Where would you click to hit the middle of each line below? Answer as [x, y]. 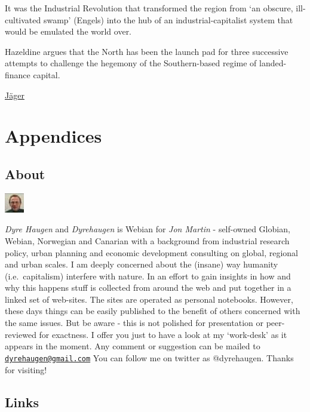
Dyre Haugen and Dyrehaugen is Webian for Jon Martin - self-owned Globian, [148, 229]
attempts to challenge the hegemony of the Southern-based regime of [131, 63]
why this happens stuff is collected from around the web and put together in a [148, 288]
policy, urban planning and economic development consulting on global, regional [152, 252]
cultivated [23, 19]
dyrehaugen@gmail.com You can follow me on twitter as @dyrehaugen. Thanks [149, 357]
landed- [273, 63]
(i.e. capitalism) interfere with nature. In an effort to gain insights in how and [148, 276]
